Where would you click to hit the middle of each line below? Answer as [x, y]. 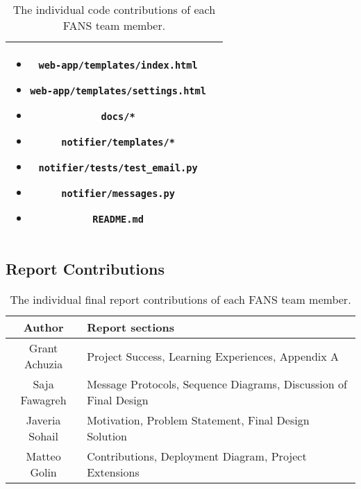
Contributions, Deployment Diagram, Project [197, 456]
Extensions [113, 472]
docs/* [118, 117]
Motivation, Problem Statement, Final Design [198, 420]
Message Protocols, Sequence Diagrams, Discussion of [217, 384]
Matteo [43, 456]
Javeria [43, 420]
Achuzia [44, 364]
